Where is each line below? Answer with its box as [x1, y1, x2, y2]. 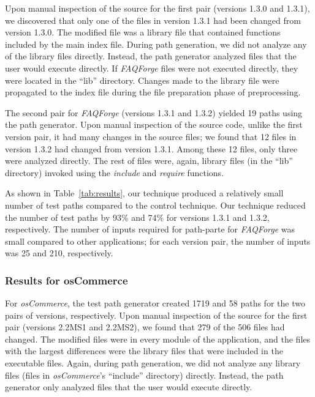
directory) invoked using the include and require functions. [5, 166, 224, 179]
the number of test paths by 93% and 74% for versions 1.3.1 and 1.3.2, [5, 210, 270, 223]
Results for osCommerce [5, 272, 128, 288]
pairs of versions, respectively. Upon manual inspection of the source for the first [5, 308, 308, 321]
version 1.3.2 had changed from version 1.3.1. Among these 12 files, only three [5, 142, 298, 155]
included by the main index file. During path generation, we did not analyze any [5, 37, 307, 50]
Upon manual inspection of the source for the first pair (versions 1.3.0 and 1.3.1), [5, 2, 310, 14]
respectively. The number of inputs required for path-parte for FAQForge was [5, 223, 295, 236]
